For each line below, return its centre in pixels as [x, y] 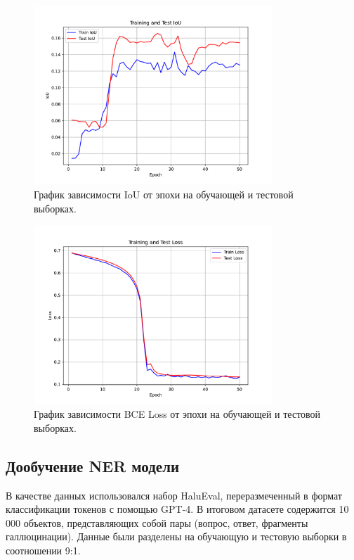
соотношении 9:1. [43, 550]
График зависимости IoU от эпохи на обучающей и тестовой [164, 194]
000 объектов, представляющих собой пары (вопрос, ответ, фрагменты [157, 522]
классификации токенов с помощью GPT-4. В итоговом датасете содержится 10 [177, 509]
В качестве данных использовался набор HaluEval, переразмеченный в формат [174, 495]
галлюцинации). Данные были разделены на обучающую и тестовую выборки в [176, 536]
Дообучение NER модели [93, 465]
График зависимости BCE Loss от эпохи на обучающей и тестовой [177, 414]
